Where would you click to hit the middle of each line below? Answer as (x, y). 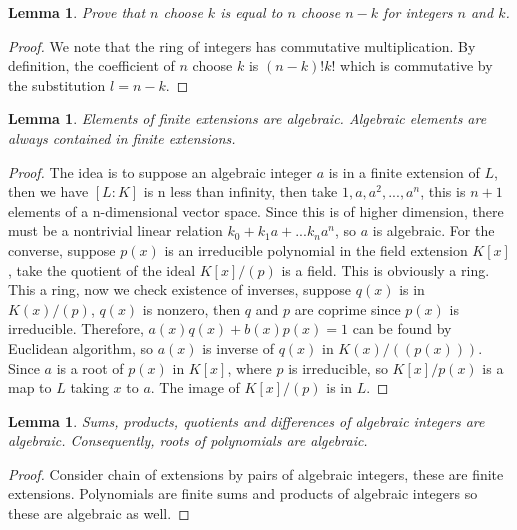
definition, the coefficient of (91, 65)
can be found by (402, 328)
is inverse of (238, 347)
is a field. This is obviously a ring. (385, 269)
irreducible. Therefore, (76, 328)
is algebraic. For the (433, 230)
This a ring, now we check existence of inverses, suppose (180, 289)
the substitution (57, 84)
